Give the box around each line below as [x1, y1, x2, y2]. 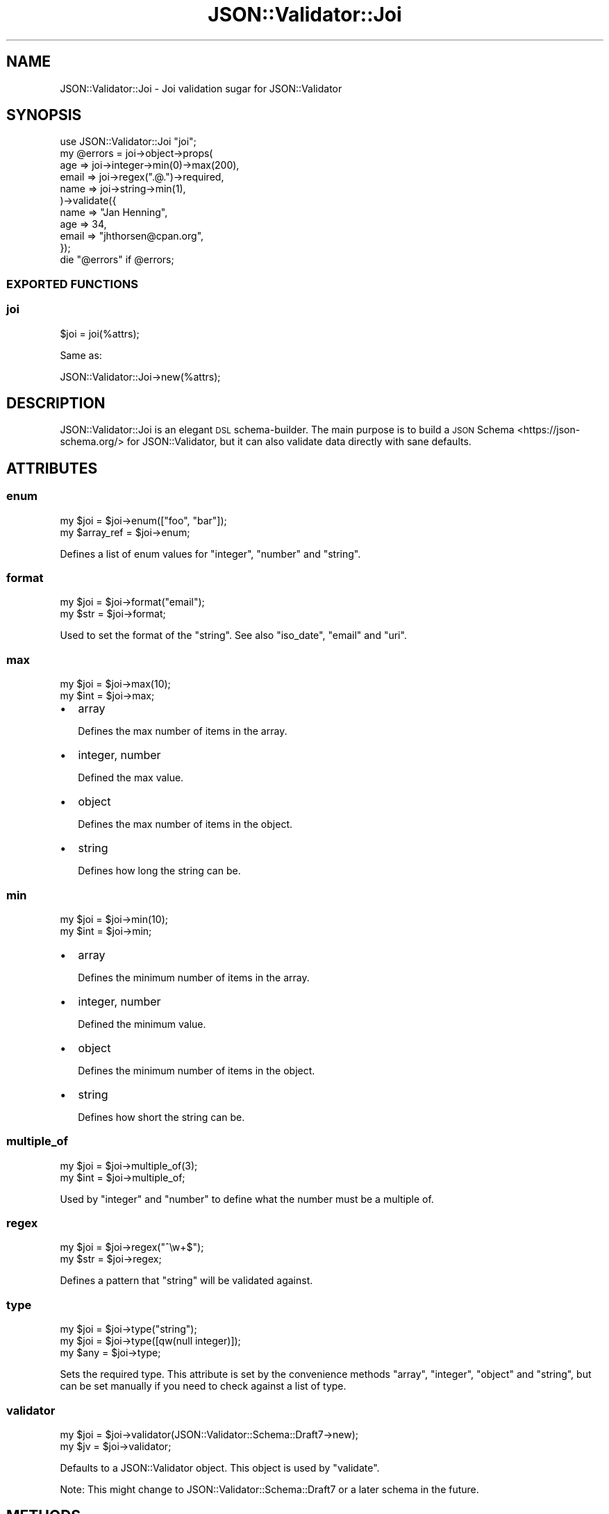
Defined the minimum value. [78, 1017, 206, 1030]
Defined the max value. [78, 772, 184, 784]
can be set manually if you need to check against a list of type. [60, 1380, 347, 1392]
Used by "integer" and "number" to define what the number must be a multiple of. [60, 1192, 434, 1205]
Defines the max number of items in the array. [78, 725, 287, 738]
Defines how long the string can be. [78, 865, 241, 877]
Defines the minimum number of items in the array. [78, 971, 310, 983]
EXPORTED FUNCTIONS [6, 276, 138, 291]
